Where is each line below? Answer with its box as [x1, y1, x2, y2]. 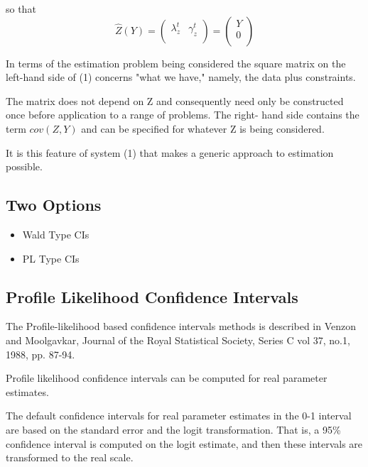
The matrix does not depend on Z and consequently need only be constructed [6, 93, 344, 108]
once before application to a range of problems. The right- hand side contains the [6, 107, 359, 122]
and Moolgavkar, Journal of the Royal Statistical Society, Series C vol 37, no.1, [6, 332, 350, 347]
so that [6, 1, 36, 16]
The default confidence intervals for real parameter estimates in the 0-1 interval [6, 408, 352, 423]
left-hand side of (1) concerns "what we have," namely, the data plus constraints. [6, 70, 356, 84]
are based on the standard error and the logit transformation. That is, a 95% [6, 422, 341, 436]
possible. [6, 159, 43, 174]
